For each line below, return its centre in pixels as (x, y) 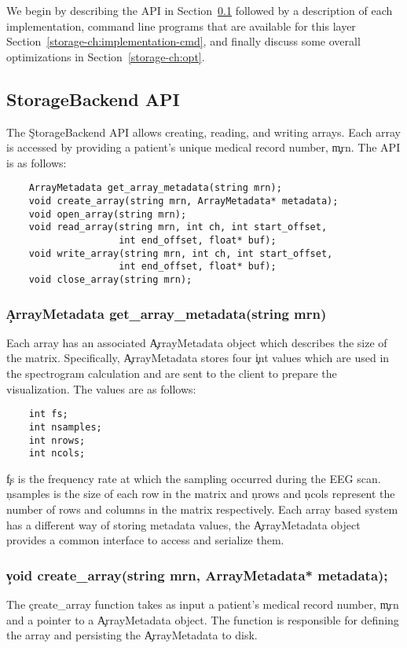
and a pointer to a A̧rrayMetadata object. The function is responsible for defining (203, 619)
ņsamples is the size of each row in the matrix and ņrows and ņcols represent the (201, 494)
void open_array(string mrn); (108, 214)
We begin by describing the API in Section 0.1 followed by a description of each (200, 10)
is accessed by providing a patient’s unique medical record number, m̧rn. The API (203, 147)
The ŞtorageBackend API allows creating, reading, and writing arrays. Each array (203, 132)
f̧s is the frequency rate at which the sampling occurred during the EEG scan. (194, 478)
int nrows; (57, 440)
